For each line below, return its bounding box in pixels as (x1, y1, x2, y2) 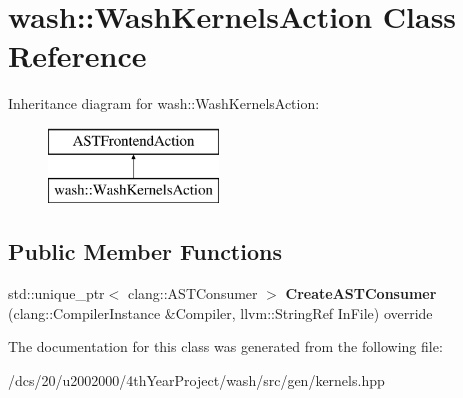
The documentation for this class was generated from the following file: (8, 336, 443, 357)
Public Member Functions (8, 236, 282, 267)
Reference (8, 35, 147, 76)
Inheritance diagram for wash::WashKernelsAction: (8, 93, 320, 114)
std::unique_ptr (8, 283, 105, 304)
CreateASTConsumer (285, 283, 437, 304)
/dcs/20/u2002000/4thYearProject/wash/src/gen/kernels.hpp (8, 370, 385, 391)
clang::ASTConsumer (127, 283, 258, 304)
